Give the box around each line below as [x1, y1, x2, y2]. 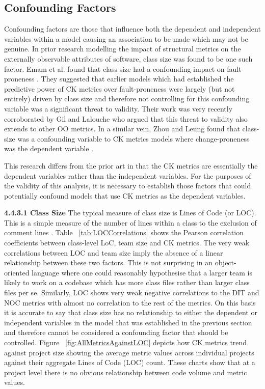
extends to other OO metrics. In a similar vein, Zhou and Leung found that [4, 123, 240, 134]
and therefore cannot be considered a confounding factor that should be [4, 327, 228, 338]
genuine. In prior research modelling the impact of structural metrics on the [4, 43, 241, 54]
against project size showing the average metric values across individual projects [4, 347, 254, 357]
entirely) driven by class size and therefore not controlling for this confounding [4, 93, 250, 104]
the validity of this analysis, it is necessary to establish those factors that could [4, 180, 251, 191]
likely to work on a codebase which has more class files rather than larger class [4, 277, 250, 288]
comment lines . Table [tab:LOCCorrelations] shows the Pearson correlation [4, 227, 244, 238]
